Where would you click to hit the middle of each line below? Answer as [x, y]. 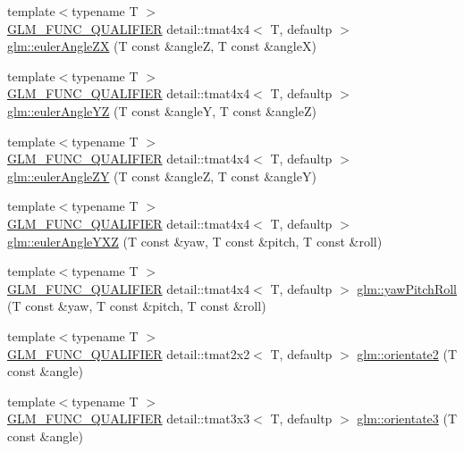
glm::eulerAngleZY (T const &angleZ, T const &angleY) [162, 176]
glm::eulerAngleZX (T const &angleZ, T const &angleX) [162, 46]
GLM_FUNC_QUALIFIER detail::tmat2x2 [129, 353]
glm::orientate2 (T [407, 353]
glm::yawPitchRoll [407, 288]
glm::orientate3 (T [407, 419]
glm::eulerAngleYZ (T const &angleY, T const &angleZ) [162, 110]
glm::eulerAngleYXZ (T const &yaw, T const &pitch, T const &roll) [195, 241]
